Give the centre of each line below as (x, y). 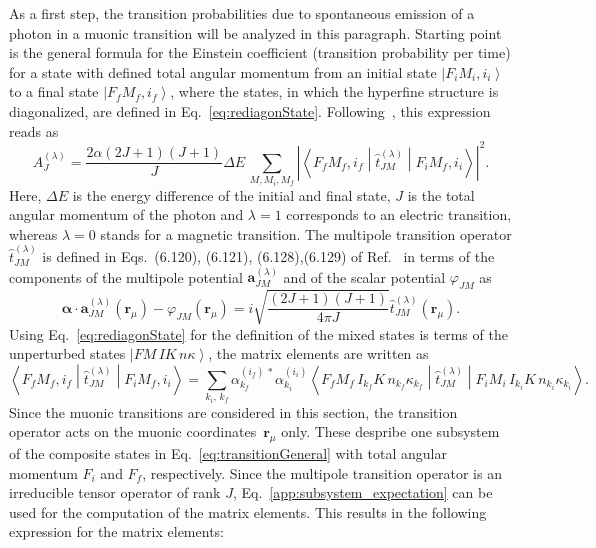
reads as (34, 130)
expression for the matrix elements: (116, 531)
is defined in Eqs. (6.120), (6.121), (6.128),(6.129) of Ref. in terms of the (268, 256)
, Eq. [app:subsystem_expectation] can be (362, 492)
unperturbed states (67, 353)
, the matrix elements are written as (318, 353)
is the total (441, 194)
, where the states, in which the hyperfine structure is (334, 91)
